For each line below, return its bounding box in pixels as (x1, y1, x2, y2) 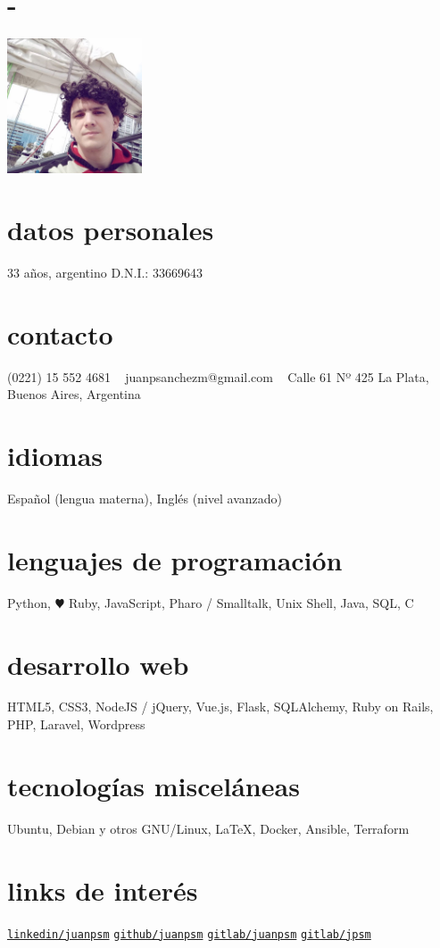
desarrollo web (7, 645, 189, 682)
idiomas (7, 437, 104, 474)
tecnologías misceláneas (7, 767, 300, 803)
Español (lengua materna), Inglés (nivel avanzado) (7, 489, 283, 508)
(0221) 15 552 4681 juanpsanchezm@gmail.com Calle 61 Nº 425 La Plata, (7, 367, 429, 386)
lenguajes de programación (7, 541, 343, 578)
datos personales (7, 212, 214, 248)
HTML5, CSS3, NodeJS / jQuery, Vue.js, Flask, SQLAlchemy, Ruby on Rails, (7, 697, 434, 716)
